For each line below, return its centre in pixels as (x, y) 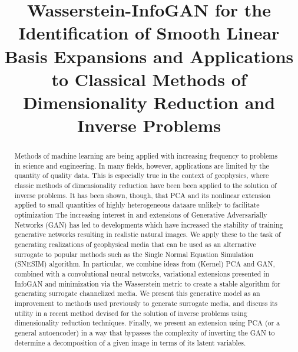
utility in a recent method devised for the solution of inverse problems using (131, 313)
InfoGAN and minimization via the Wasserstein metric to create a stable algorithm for (147, 283)
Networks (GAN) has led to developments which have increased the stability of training (149, 224)
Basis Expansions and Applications (149, 56)
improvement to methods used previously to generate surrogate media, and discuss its (146, 303)
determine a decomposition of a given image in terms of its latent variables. (130, 342)
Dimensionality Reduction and (149, 102)
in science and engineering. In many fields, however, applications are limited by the (142, 165)
